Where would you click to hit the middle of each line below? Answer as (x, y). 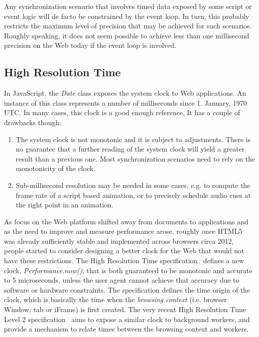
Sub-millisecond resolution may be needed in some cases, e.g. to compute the (133, 185)
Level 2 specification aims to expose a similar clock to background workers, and (127, 319)
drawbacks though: (33, 122)
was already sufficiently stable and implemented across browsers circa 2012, (119, 241)
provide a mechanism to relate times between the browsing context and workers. (127, 329)
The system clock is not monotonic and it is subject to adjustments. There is (133, 139)
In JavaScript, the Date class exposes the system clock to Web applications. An (125, 93)
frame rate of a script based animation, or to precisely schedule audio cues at (133, 195)
